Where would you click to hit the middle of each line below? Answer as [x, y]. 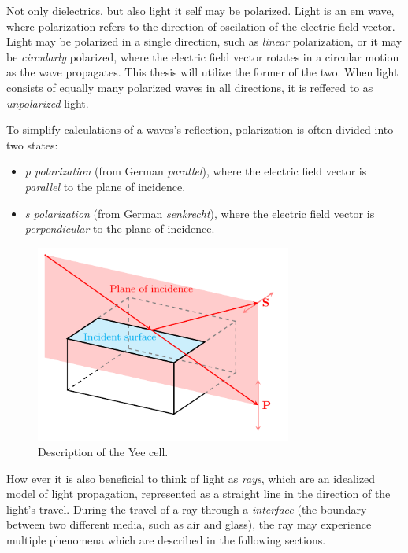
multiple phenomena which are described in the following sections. [166, 540]
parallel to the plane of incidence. [105, 186]
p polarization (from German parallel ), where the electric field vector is [196, 171]
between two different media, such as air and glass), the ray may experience [189, 524]
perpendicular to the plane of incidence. [120, 229]
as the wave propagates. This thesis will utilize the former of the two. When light [202, 72]
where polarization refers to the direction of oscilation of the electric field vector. [201, 26]
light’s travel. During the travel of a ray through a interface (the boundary [187, 509]
